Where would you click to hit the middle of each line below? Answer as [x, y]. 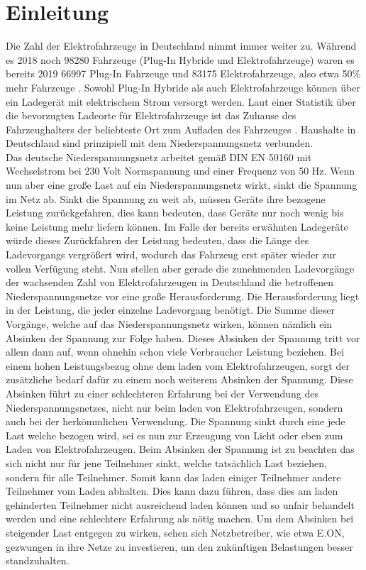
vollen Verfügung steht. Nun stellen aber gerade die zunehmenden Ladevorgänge [180, 268]
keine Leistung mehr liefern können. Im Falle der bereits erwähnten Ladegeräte [177, 226]
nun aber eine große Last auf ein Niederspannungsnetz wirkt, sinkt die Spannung [182, 185]
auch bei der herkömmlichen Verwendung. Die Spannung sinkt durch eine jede [176, 421]
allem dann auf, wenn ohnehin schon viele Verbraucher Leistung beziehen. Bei [175, 352]
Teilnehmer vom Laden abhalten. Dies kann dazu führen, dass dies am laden [172, 491]
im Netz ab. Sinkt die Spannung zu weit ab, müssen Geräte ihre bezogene [166, 198]
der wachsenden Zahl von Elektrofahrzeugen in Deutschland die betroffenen [170, 282]
